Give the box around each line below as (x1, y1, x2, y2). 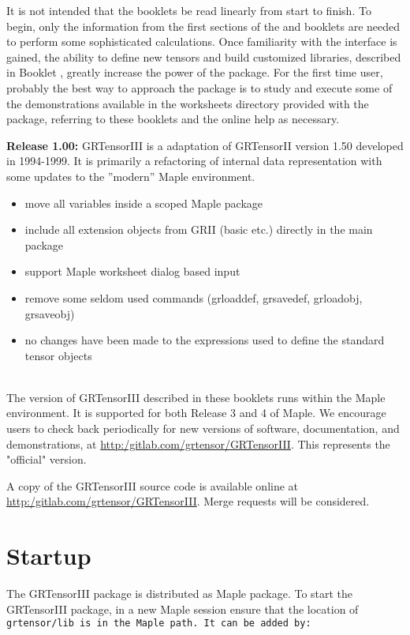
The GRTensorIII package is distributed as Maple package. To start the (6, 585, 353, 602)
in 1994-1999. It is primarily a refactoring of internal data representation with (6, 152, 382, 169)
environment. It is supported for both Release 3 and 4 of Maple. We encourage (6, 404, 386, 421)
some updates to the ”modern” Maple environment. (6, 167, 255, 184)
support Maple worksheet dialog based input (24, 263, 240, 280)
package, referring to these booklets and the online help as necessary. (6, 111, 340, 127)
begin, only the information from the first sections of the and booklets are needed (6, 17, 401, 34)
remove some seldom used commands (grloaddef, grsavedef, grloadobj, (24, 289, 363, 306)
